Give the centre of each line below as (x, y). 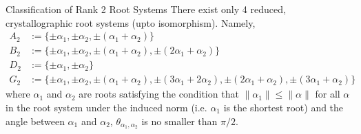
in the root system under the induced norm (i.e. (106, 107)
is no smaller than (179, 121)
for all (328, 94)
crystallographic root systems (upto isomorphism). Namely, (131, 22)
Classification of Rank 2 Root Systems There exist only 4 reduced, (146, 9)
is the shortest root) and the (283, 107)
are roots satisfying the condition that (159, 94)
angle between (35, 121)
